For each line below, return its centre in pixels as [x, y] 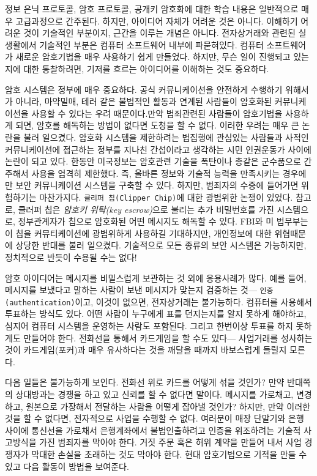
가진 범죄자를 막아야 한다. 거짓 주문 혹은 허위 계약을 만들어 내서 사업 [170, 442]
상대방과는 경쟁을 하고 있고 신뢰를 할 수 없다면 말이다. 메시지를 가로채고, [155, 394]
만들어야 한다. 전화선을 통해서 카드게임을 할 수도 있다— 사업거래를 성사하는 [168, 337]
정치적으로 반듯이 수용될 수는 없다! [71, 257]
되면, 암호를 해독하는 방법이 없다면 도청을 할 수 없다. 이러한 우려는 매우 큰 [157, 125]
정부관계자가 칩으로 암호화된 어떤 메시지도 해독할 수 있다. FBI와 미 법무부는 [163, 221]
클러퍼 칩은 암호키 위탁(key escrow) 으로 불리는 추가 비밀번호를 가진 [146, 209]
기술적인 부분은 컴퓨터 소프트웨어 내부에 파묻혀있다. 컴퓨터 [151, 44]
